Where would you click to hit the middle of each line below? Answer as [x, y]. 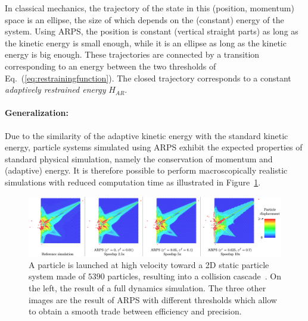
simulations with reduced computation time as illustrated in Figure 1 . [133, 182]
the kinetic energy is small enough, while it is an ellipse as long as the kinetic [146, 43]
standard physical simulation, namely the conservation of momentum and [139, 158]
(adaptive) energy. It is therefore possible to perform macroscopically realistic [146, 170]
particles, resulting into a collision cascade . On [195, 276]
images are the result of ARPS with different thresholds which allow [153, 299]
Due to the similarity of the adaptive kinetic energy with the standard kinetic [147, 135]
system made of [57, 276]
